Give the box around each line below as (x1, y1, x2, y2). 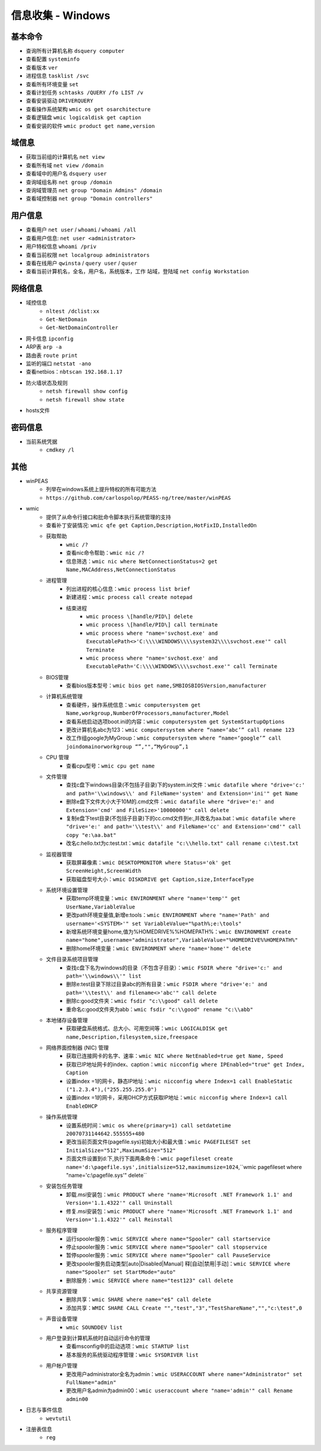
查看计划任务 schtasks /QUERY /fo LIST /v (26, 89, 144, 96)
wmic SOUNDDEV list (66, 1324, 123, 1331)
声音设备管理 (46, 1315, 77, 1322)
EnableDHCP (66, 1102, 98, 1110)
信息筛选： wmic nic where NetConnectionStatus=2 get (66, 557, 218, 565)
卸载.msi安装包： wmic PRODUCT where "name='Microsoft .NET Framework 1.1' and (66, 1190, 292, 1198)
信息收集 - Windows (11, 9, 111, 22)
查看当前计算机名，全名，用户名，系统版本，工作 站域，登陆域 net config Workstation (26, 268, 249, 275)
